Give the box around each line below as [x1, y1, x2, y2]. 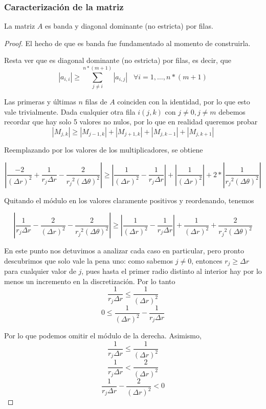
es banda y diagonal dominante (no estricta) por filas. [45, 20, 213, 31]
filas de [85, 96, 107, 107]
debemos [218, 106, 246, 117]
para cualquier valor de [4, 266, 76, 276]
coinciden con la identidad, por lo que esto [117, 96, 250, 107]
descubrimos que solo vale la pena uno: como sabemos [4, 255, 173, 266]
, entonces [191, 255, 223, 266]
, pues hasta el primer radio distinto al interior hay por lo [81, 266, 262, 276]
